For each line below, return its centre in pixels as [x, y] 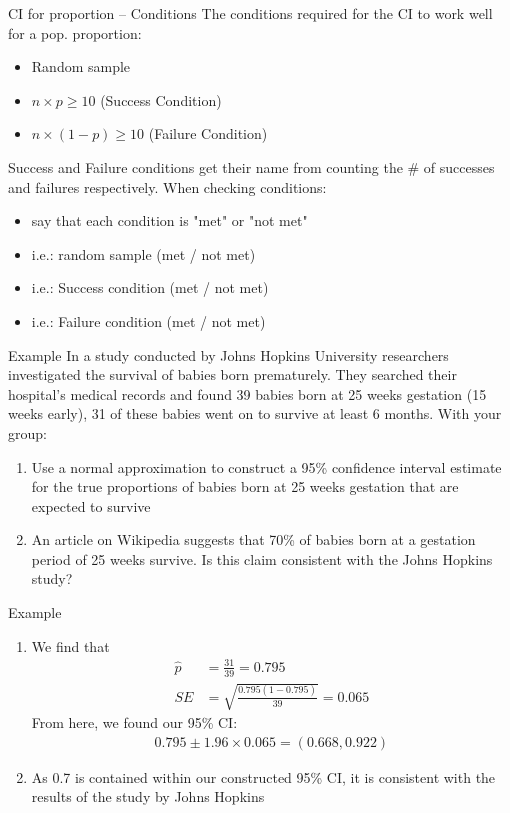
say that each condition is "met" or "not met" [169, 220]
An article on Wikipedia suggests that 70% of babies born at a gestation [253, 539]
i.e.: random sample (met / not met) [143, 253]
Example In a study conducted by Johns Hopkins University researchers [228, 354]
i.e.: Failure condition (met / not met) [148, 320]
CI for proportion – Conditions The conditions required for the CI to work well [250, 13]
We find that [70, 645]
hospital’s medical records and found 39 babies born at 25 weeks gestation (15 [247, 393]
